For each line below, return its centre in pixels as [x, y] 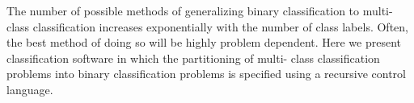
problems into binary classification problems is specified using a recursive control [206, 74]
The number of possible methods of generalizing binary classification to [183, 10]
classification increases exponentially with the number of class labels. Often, [220, 26]
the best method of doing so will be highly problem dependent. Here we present [204, 42]
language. [30, 89]
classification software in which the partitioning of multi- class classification [193, 58]
